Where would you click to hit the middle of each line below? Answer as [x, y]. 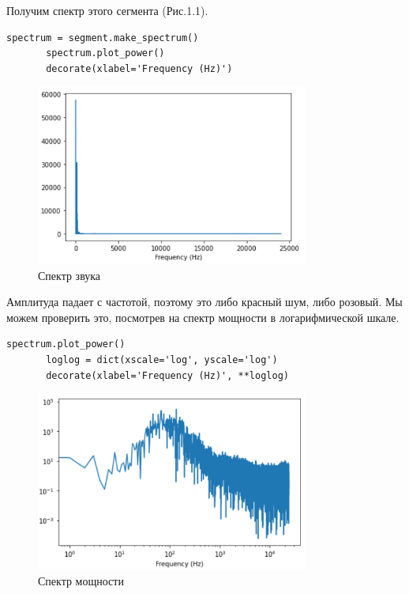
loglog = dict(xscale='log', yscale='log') [162, 359]
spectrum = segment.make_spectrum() [103, 38]
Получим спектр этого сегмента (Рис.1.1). [107, 10]
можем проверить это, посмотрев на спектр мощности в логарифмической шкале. [203, 317]
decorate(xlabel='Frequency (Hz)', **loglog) [167, 375]
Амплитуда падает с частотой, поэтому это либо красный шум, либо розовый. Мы [204, 302]
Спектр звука [69, 275]
